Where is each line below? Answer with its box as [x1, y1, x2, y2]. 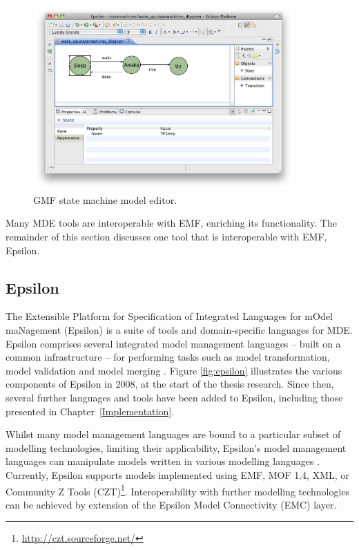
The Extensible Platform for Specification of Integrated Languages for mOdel [6, 309, 333, 323]
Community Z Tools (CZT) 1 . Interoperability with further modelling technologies [6, 482, 350, 498]
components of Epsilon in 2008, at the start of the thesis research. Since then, [6, 377, 334, 391]
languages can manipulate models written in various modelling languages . [6, 454, 320, 468]
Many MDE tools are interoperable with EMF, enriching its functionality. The [6, 216, 337, 230]
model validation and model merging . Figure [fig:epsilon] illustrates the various [6, 363, 342, 377]
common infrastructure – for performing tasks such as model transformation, [6, 350, 330, 364]
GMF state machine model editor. [33, 192, 177, 207]
